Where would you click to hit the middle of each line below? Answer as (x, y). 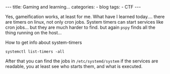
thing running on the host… (33, 33)
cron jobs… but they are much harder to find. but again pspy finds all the (80, 27)
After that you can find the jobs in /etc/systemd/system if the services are (82, 61)
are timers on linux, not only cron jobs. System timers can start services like (84, 22)
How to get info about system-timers (44, 42)
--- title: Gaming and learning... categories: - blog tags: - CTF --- (73, 7)
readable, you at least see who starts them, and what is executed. (74, 66)
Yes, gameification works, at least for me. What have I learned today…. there (85, 17)
